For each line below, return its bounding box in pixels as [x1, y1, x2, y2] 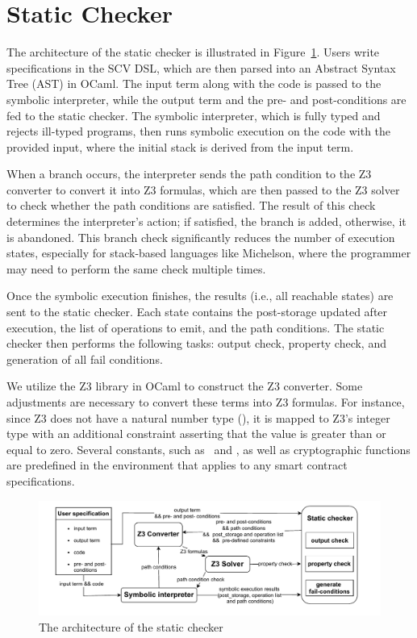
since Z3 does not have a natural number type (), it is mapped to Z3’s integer [6, 409, 390, 426]
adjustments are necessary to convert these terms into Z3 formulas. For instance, [6, 394, 405, 410]
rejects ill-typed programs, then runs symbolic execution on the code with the [6, 123, 391, 140]
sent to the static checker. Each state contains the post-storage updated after [6, 303, 388, 320]
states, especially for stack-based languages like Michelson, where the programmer [6, 244, 411, 261]
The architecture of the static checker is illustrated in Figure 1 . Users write [6, 44, 380, 60]
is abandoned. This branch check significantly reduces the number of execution [6, 228, 395, 245]
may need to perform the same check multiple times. [6, 260, 266, 277]
